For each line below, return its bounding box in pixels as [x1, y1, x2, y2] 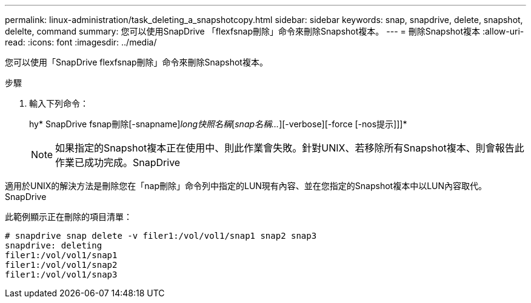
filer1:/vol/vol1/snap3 [5, 270, 118, 279]
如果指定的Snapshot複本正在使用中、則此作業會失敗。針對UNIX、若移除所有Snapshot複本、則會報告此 [55, 142, 524, 154]
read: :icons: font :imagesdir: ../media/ [5, 37, 157, 47]
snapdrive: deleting [5, 241, 102, 250]
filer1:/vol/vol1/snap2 [5, 260, 118, 270]
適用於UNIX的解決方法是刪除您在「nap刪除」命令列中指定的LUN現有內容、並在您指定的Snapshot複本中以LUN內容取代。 [5, 181, 487, 191]
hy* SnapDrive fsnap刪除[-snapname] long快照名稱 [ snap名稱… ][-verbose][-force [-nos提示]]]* [29, 119, 407, 129]
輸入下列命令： [29, 98, 88, 108]
